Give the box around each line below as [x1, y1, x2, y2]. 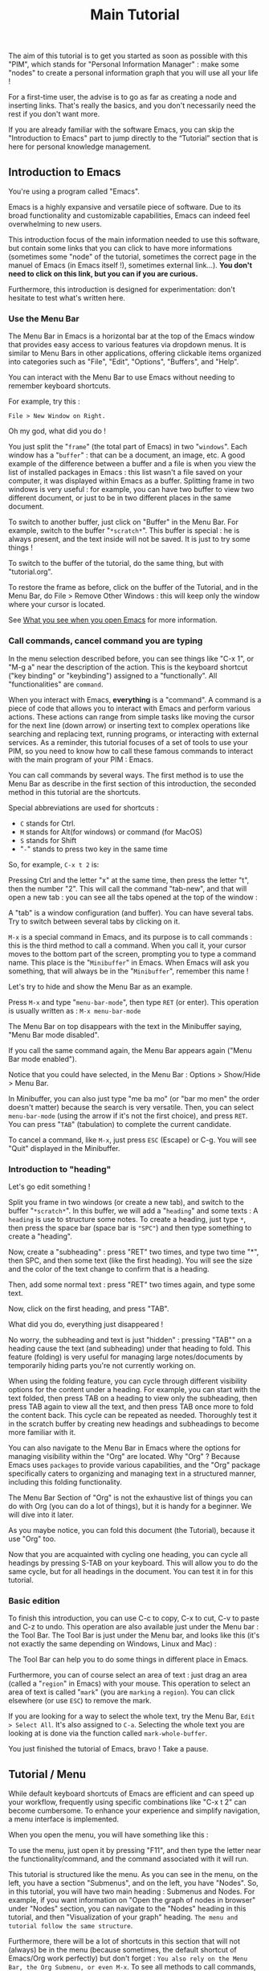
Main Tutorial [89, 6, 181, 24]
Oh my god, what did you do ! [8, 426, 107, 436]
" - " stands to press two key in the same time [19, 844, 169, 854]
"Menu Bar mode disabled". [8, 1030, 100, 1039]
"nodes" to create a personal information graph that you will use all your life [8, 68, 259, 78]
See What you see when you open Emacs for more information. [8, 615, 218, 625]
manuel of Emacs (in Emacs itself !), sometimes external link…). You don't [8, 260, 253, 270]
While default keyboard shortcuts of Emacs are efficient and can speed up [8, 1789, 255, 1798]
